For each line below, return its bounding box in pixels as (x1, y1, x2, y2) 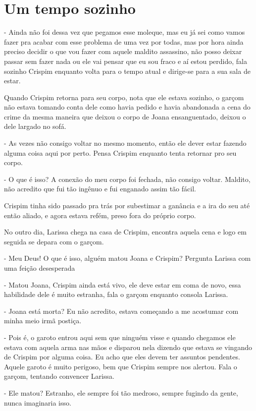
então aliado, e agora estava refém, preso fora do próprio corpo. (4, 210, 196, 220)
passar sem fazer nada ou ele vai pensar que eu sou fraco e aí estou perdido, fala (4, 56, 248, 66)
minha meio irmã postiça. (4, 315, 82, 326)
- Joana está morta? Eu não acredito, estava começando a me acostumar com (4, 305, 239, 316)
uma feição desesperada (4, 263, 75, 273)
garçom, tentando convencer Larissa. (4, 371, 114, 381)
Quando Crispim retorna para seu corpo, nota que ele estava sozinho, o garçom (4, 92, 244, 102)
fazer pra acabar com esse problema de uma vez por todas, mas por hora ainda (4, 36, 244, 47)
